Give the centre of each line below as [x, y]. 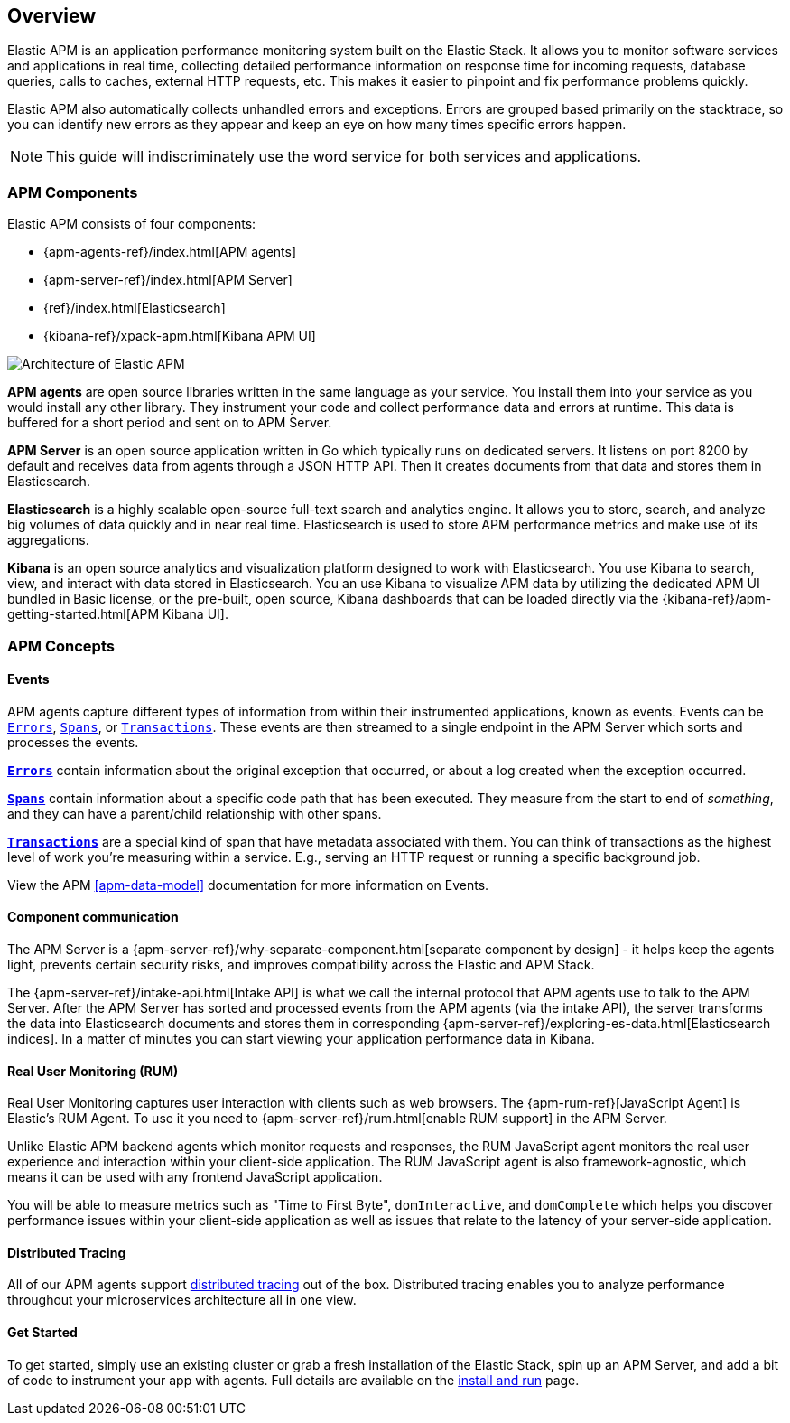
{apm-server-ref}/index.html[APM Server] [168, 280]
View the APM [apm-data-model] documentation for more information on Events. [248, 885]
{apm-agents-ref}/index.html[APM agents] [170, 252]
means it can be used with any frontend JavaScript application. [195, 1177]
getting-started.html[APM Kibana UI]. [118, 614]
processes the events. [73, 742]
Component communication [93, 917]
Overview [52, 16]
